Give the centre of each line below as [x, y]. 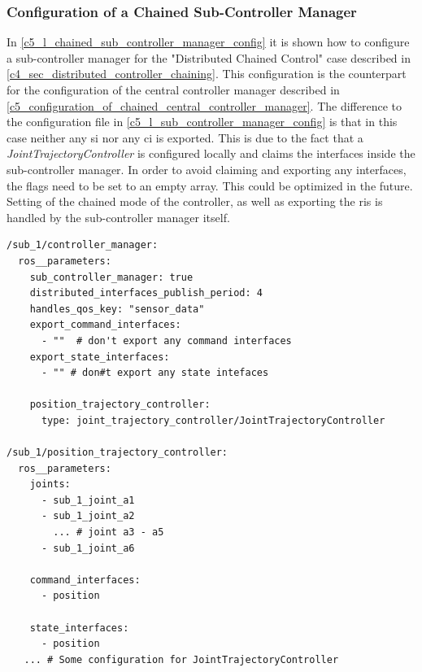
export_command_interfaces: [105, 325]
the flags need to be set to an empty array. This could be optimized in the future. [210, 185]
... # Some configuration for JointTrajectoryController [181, 659]
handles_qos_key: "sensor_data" [117, 309]
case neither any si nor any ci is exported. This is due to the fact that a [185, 137]
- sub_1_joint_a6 [88, 548]
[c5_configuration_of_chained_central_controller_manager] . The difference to [204, 105]
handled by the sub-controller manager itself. [118, 217]
